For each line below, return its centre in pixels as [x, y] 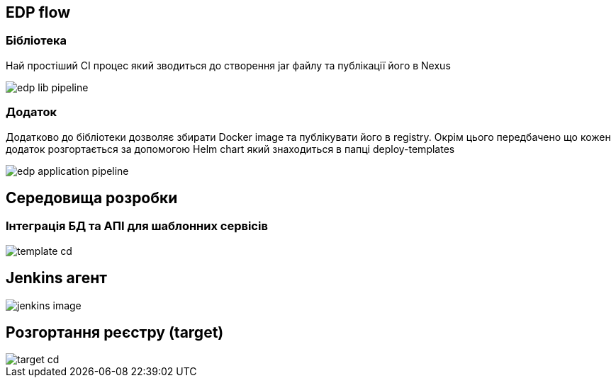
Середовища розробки [92, 198]
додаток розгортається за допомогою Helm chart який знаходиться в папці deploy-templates [230, 149]
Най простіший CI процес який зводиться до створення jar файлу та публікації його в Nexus [228, 65]
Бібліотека [37, 41]
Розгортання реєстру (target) [115, 333]
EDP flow [38, 12]
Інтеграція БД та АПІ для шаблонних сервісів [137, 226]
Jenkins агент [56, 278]
